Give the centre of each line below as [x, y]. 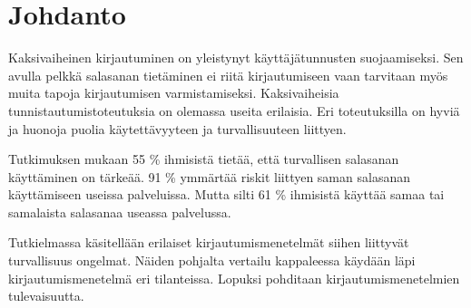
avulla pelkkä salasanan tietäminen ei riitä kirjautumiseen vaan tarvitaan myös [228, 75]
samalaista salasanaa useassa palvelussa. [120, 212]
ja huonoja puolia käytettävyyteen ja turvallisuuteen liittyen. [177, 128]
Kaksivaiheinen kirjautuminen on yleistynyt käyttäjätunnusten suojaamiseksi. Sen [236, 58]
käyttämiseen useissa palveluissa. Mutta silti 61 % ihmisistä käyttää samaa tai [226, 194]
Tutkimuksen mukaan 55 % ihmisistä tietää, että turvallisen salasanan [204, 159]
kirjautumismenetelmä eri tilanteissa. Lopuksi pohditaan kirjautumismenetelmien [234, 278]
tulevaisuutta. [46, 296]
